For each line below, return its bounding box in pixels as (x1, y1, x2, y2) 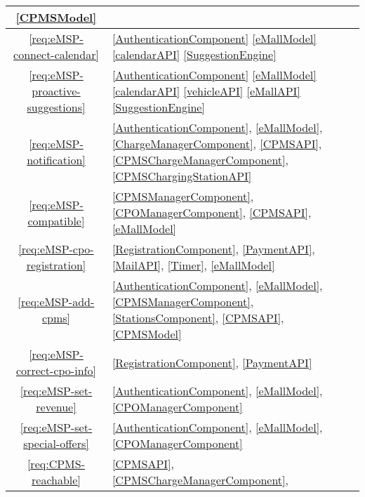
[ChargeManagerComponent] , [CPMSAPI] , (112, 135, 322, 152)
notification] (27, 152, 86, 168)
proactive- (32, 83, 81, 99)
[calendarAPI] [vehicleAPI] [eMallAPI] (112, 83, 300, 99)
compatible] (27, 212, 85, 229)
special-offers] (23, 435, 89, 451)
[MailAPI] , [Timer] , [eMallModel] (112, 257, 275, 273)
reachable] (32, 472, 81, 488)
